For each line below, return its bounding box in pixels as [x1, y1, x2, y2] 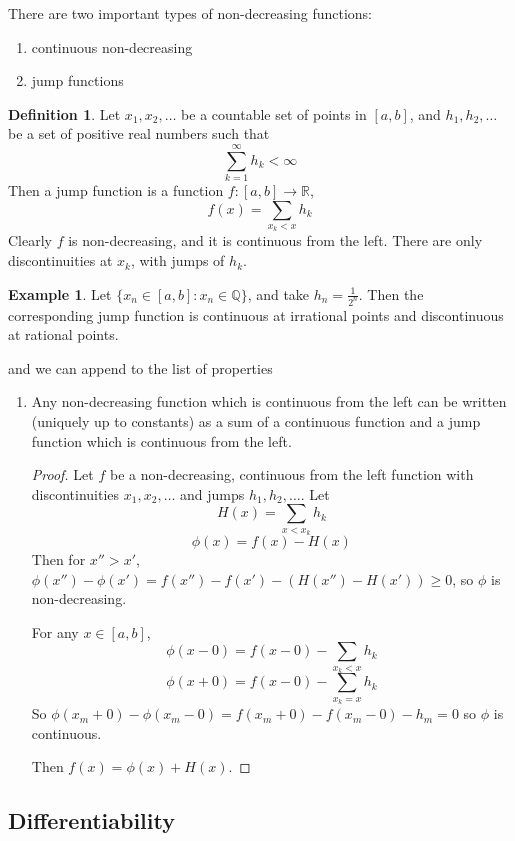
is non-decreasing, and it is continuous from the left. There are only [68, 230, 483, 251]
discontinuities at [8, 250, 113, 271]
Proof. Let [31, 464, 94, 485]
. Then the [358, 283, 424, 304]
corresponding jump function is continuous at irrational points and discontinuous [8, 304, 504, 325]
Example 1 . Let [8, 283, 112, 304]
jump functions [31, 70, 124, 91]
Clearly [8, 230, 52, 251]
